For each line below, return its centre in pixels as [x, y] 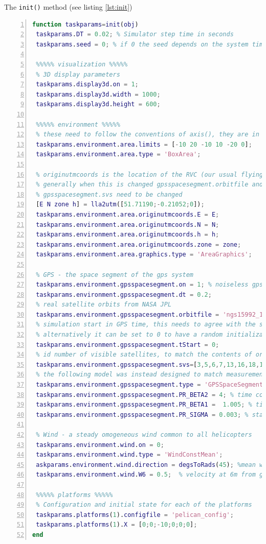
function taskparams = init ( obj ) [85, 24]
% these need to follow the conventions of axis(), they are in [148, 135]
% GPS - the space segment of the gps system [115, 275]
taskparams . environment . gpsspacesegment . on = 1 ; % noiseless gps [150, 285]
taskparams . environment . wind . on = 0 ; [100, 445]
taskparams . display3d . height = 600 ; [98, 104]
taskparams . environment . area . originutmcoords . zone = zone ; [139, 244]
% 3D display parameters [78, 74]
